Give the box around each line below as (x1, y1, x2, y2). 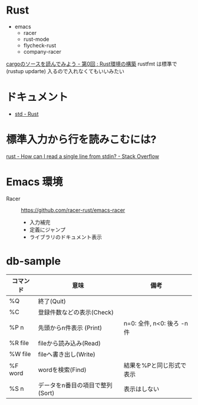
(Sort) (38, 388, 55, 397)
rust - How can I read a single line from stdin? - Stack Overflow (6, 153, 160, 160)
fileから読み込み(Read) (38, 339, 101, 347)
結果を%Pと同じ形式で (123, 361, 187, 369)
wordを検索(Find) (38, 366, 87, 374)
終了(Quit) (38, 297, 67, 305)
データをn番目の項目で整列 (38, 381, 113, 389)
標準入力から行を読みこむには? (6, 133, 157, 146)
